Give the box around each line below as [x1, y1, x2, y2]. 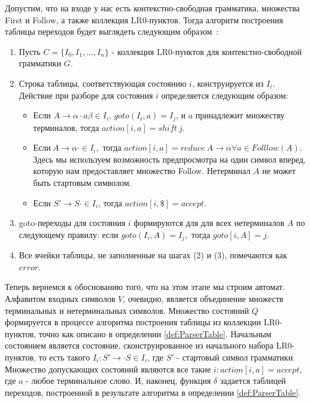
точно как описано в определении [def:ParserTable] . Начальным [38, 327, 272, 340]
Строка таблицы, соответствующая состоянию [19, 77, 187, 89]
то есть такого [38, 350, 90, 363]
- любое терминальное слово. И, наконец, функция [26, 374, 211, 387]
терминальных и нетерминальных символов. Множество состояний [5, 304, 249, 316]
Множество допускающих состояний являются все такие [5, 362, 211, 375]
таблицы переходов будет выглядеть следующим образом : [5, 25, 219, 38]
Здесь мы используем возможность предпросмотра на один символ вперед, [33, 152, 306, 165]
